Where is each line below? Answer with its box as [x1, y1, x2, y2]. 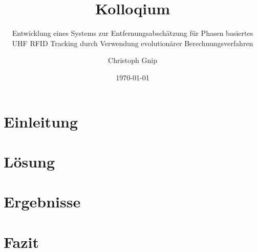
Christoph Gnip [108, 55, 157, 66]
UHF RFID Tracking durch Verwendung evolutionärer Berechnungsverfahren [12, 37, 253, 48]
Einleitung [4, 111, 78, 132]
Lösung [4, 151, 55, 172]
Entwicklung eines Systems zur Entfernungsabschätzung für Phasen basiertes [12, 28, 253, 38]
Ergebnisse [4, 191, 81, 212]
